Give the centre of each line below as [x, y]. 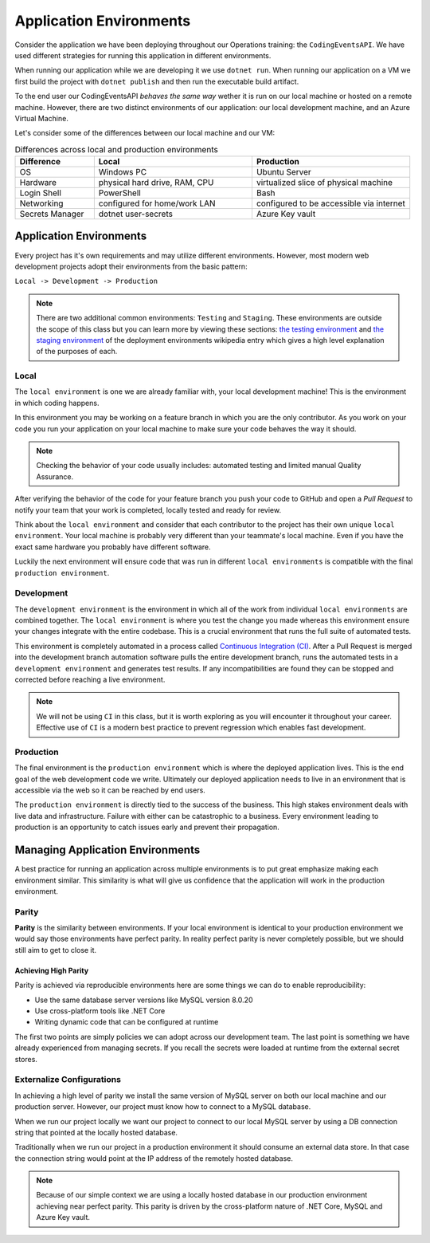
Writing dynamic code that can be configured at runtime [127, 1022]
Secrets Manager [52, 214]
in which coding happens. [57, 403]
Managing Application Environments [107, 850]
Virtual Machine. [42, 118]
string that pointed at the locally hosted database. [96, 1132]
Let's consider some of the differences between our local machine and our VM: [145, 133]
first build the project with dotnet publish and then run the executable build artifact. [157, 81]
